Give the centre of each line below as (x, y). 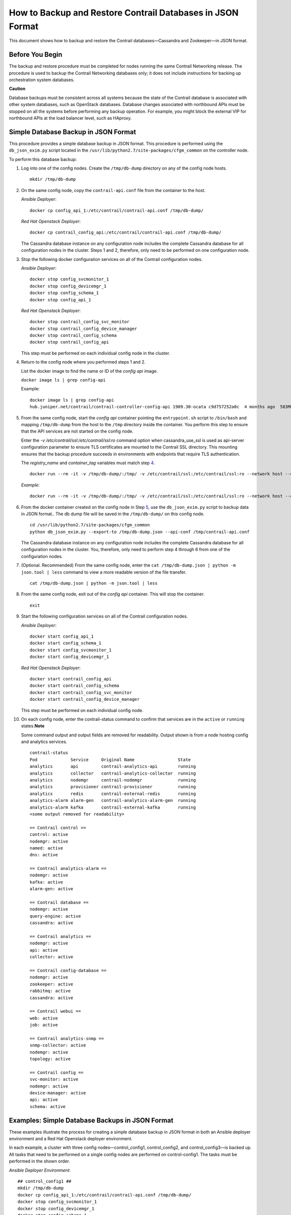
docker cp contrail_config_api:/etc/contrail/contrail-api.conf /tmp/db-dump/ (126, 233)
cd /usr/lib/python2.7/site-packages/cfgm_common (90, 525)
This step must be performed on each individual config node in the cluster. (96, 353)
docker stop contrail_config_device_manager (84, 329)
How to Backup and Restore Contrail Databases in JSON (124, 13)
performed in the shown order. (40, 1161)
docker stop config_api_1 (61, 300)
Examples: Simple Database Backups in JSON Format (91, 1120)
